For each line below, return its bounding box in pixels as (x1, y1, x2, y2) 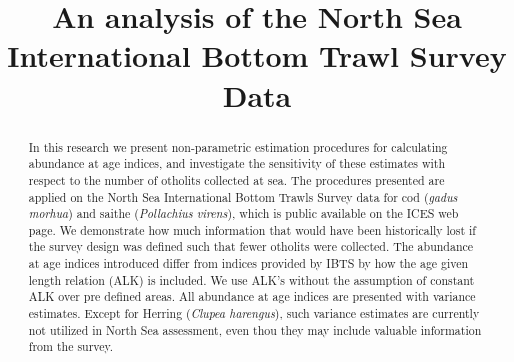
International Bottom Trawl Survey (7, 35, 507, 76)
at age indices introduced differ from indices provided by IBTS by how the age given (28, 255, 469, 272)
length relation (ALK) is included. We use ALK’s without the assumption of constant (28, 271, 475, 288)
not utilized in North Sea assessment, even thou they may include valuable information (28, 321, 482, 338)
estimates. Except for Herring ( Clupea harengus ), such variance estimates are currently (28, 305, 480, 322)
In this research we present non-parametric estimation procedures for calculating (28, 138, 448, 155)
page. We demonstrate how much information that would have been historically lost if (28, 221, 476, 238)
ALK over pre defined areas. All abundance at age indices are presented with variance (28, 288, 476, 305)
